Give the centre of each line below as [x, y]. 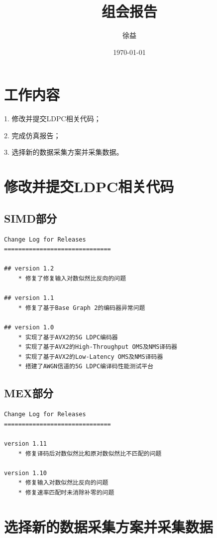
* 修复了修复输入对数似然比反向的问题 [72, 278]
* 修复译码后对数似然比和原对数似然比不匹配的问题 [90, 453]
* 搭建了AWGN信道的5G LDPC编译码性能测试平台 [86, 367]
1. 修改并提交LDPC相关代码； [53, 119]
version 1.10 [25, 473]
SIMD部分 [31, 218]
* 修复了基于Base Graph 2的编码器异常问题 [82, 308]
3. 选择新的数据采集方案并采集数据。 [64, 152]
